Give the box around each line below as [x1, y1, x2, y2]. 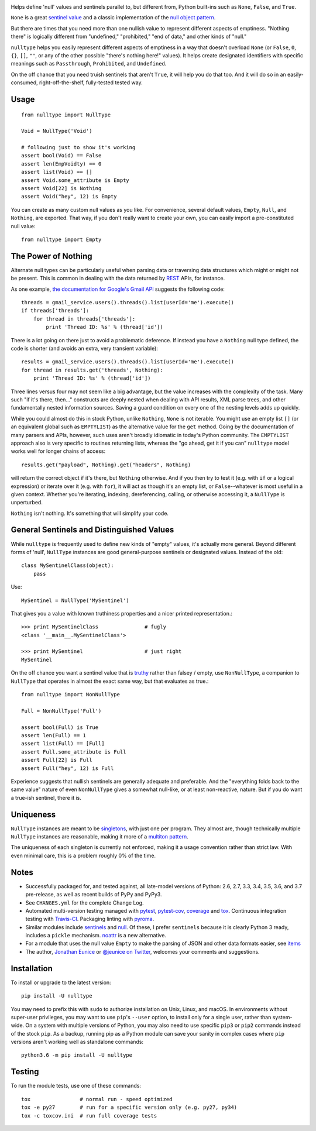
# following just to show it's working [21, 144, 136, 151]
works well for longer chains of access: [11, 448, 106, 455]
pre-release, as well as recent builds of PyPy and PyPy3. [25, 891, 162, 898]
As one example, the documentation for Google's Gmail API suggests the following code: [11, 286, 225, 293]
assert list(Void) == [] [21, 169, 92, 176]
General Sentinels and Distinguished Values [11, 525, 174, 535]
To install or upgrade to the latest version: [11, 979, 111, 986]
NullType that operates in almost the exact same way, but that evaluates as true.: [11, 678, 209, 685]
